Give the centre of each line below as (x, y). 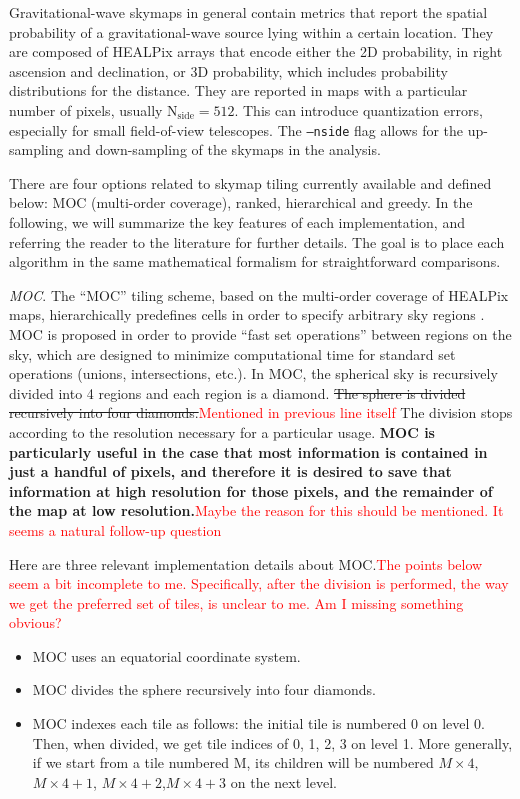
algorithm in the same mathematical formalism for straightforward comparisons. (255, 261)
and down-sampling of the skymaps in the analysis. (224, 149)
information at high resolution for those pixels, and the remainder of (251, 490)
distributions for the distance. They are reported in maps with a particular (238, 90)
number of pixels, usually (86, 109)
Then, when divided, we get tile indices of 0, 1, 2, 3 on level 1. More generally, (272, 742)
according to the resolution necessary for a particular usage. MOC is (222, 431)
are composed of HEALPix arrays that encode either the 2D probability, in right (256, 51)
